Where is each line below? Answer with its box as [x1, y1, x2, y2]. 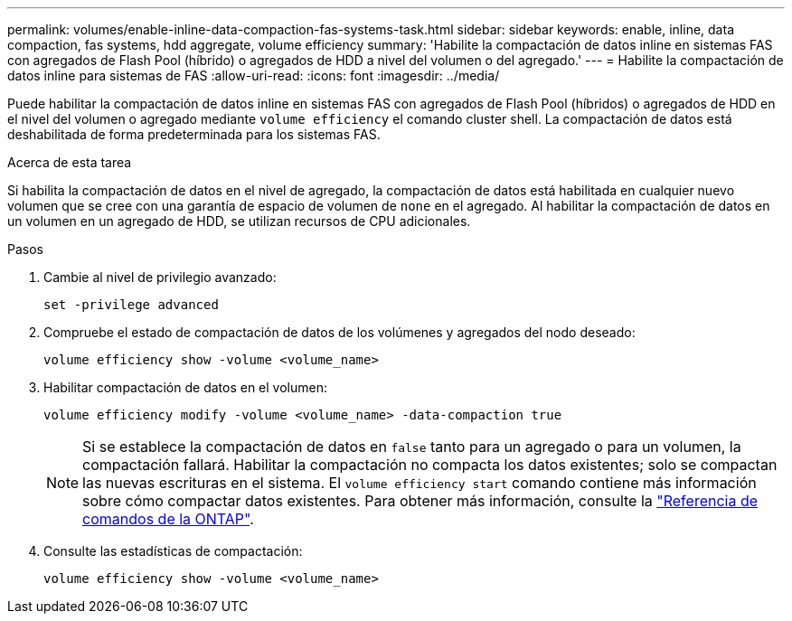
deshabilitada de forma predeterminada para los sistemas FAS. [7, 127, 381, 142]
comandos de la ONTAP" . [82, 510, 254, 528]
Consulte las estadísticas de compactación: [43, 543, 303, 559]
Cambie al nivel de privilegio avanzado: [43, 269, 277, 285]
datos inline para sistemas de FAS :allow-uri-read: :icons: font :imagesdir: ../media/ [7, 68, 500, 83]
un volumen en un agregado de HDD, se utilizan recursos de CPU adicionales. [7, 213, 471, 229]
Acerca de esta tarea [7, 155, 132, 170]
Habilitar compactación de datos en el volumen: [43, 380, 327, 395]
